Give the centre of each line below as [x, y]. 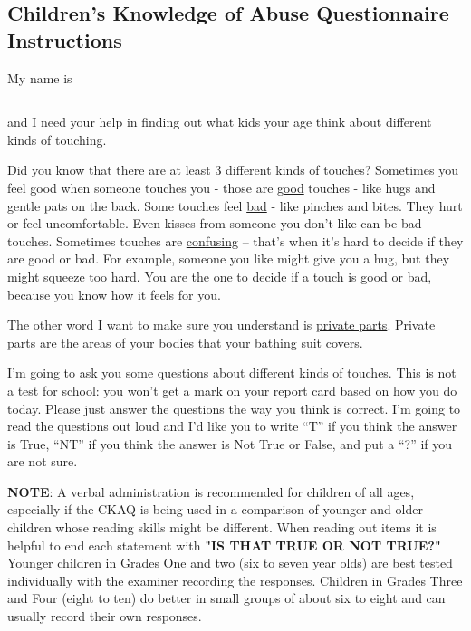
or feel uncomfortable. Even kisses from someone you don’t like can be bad [215, 223]
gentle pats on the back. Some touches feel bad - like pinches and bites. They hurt [235, 205]
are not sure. [43, 461]
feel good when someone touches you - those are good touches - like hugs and [221, 187]
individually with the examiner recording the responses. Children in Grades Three [235, 580]
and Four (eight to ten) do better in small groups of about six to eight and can [226, 598]
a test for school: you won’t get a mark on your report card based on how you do [232, 390]
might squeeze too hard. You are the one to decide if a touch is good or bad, [220, 276]
